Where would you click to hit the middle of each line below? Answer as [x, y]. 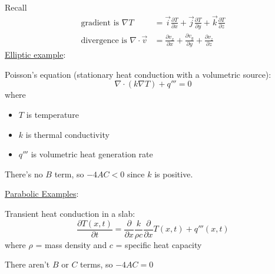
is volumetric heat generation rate [92, 154]
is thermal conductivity [67, 134]
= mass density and [71, 244]
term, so [69, 174]
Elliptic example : [35, 55]
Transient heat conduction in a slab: [70, 213]
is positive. [174, 174]
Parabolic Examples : [42, 194]
